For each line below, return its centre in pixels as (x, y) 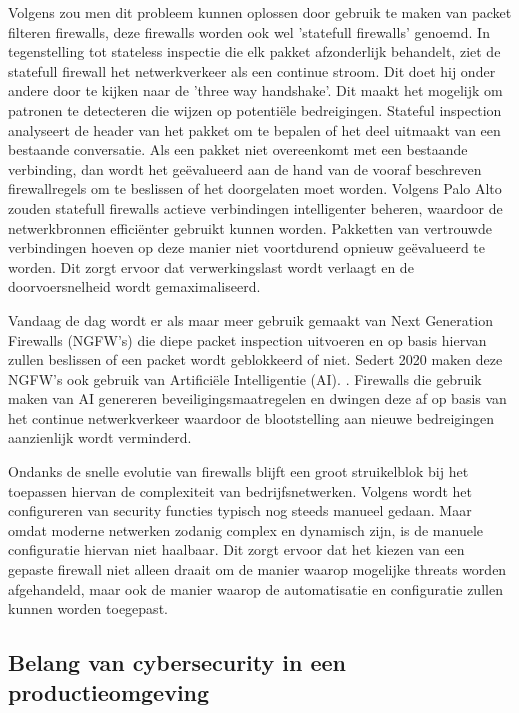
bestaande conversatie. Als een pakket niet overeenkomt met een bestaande (238, 149)
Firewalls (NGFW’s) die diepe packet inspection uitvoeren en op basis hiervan (247, 339)
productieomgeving (109, 691)
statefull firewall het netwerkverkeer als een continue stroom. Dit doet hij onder (252, 70)
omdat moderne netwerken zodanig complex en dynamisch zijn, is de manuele (246, 529)
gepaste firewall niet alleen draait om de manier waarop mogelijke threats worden (257, 569)
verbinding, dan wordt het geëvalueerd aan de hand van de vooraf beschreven (245, 168)
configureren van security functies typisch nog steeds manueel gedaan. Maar (240, 510)
